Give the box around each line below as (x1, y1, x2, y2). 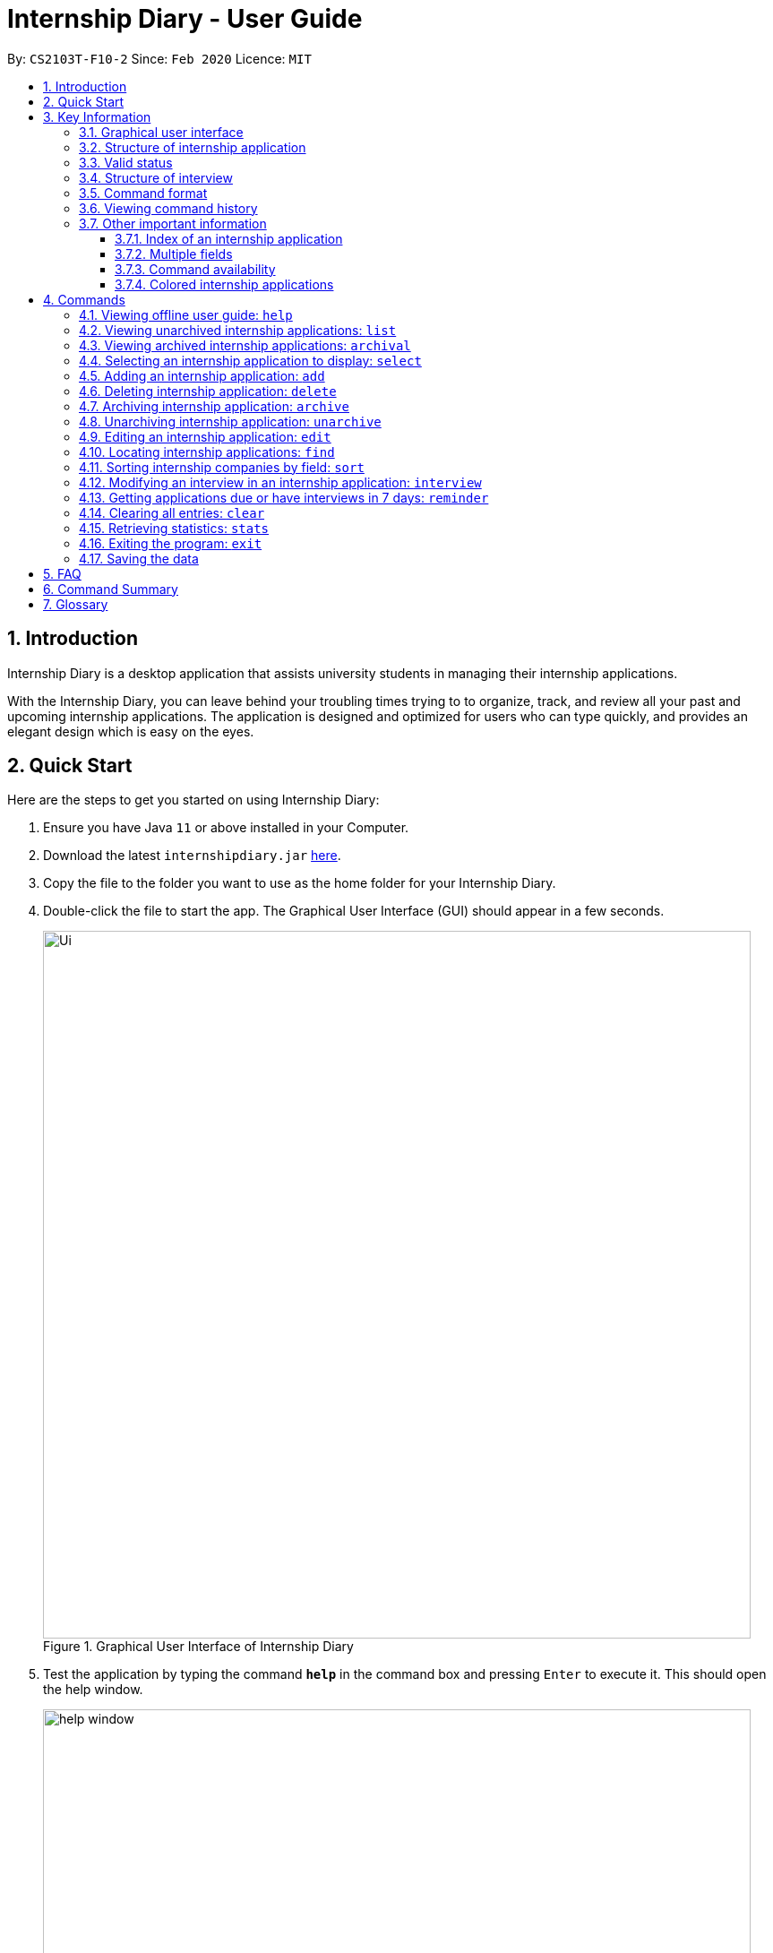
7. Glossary (43, 596, 108, 612)
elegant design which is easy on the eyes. (7, 723, 254, 739)
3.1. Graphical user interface (79, 124, 244, 140)
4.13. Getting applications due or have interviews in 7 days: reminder (79, 489, 489, 505)
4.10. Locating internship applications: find (79, 443, 335, 460)
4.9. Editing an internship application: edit (79, 428, 331, 444)
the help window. (43, 1682, 143, 1698)
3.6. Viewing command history (79, 200, 258, 216)
